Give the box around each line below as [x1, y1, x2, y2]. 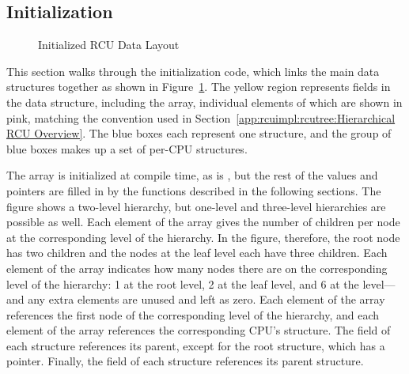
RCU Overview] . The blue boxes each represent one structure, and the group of [6, 125, 392, 142]
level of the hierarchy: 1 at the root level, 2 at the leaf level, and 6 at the [6, 275, 359, 292]
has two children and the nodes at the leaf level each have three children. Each [6, 244, 388, 261]
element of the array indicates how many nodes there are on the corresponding [6, 259, 388, 276]
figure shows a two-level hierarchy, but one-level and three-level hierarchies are [6, 198, 386, 214]
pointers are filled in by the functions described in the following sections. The [6, 182, 381, 198]
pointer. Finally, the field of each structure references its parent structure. [6, 353, 364, 369]
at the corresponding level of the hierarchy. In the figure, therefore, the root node [6, 229, 400, 245]
